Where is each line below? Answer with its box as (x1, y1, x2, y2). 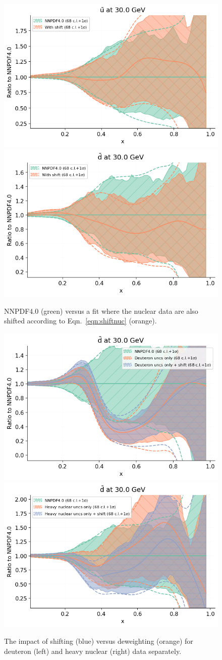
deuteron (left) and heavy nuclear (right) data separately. (4, 645, 182, 656)
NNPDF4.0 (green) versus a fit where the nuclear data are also (4, 305, 198, 316)
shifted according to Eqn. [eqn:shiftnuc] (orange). (4, 315, 157, 326)
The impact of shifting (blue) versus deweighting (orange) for (4, 636, 193, 646)
